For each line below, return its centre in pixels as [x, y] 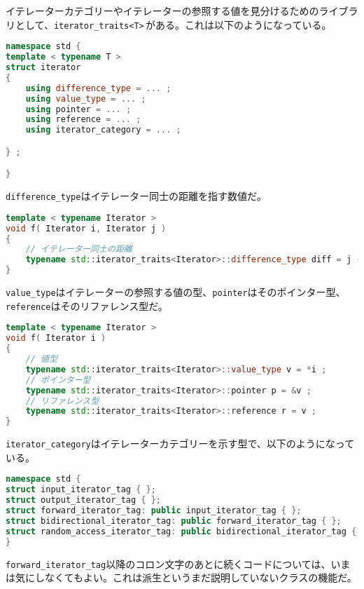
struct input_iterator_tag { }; [81, 490]
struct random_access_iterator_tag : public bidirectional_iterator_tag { [181, 531]
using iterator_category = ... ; [103, 130]
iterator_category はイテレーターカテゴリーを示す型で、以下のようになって [180, 444]
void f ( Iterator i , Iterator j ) [86, 228]
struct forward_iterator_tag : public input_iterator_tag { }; [154, 511]
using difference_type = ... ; [98, 88]
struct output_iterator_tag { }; [83, 500]
